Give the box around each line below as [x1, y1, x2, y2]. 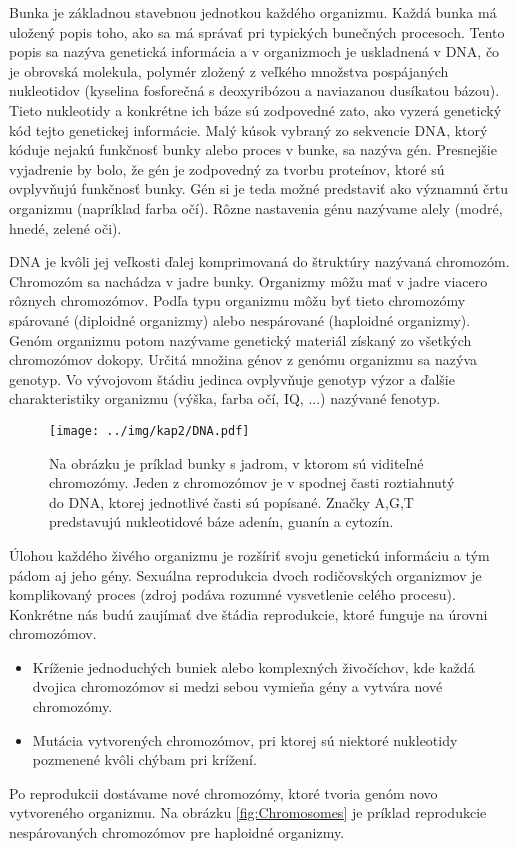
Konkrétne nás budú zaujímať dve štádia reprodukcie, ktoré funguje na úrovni [9, 603, 488, 624]
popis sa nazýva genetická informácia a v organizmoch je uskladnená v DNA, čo [9, 41, 500, 62]
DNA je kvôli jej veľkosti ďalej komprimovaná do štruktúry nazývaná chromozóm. [9, 251, 510, 272]
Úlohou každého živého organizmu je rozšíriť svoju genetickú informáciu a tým [9, 544, 490, 565]
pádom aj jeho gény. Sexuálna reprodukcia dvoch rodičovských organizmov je [9, 564, 482, 585]
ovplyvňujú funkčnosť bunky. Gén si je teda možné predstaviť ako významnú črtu [9, 178, 509, 199]
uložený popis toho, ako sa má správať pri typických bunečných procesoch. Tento [9, 21, 505, 42]
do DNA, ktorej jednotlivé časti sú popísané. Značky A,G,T [49, 491, 414, 512]
